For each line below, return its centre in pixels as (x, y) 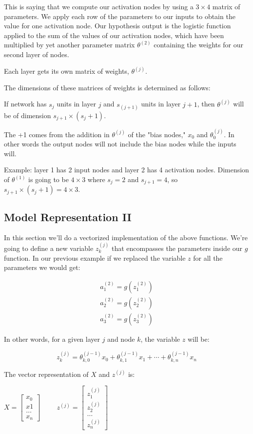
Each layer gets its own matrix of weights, (67, 71)
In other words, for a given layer (52, 339)
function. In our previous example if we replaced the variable (95, 258)
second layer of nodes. (37, 54)
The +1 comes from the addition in (57, 134)
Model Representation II (68, 217)
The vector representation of (46, 374)
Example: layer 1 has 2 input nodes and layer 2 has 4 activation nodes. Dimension (126, 170)
